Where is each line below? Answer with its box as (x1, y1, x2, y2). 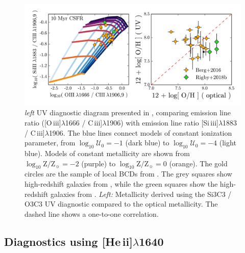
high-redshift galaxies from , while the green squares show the (24, 178, 218, 189)
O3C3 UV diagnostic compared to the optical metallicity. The (24, 198, 218, 209)
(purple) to (81, 158, 116, 168)
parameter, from (24, 137, 76, 148)
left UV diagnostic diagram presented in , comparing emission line (24, 107, 231, 118)
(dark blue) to (125, 137, 169, 148)
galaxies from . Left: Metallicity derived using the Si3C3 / (51, 188, 232, 199)
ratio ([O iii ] (24, 117, 61, 128)
